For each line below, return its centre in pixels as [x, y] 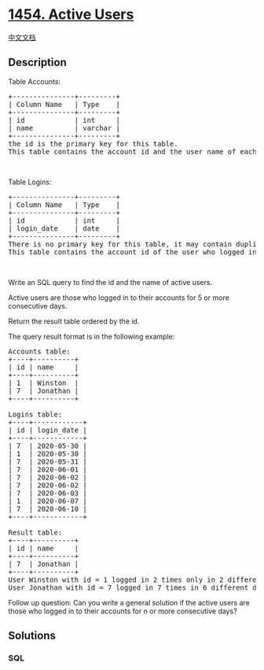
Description [37, 63]
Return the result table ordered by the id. [74, 321]
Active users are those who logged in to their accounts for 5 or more [119, 298]
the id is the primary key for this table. [93, 144]
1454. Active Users [71, 15]
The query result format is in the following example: [92, 336]
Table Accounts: [35, 81]
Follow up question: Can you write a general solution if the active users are [129, 602]
